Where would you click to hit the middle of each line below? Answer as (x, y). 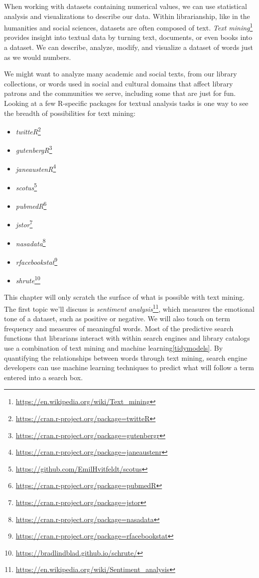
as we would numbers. (38, 57)
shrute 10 (28, 280)
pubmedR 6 (31, 205)
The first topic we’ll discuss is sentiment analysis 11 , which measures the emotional (129, 308)
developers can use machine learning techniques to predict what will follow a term (129, 367)
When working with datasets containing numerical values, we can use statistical (126, 6)
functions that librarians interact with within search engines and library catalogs (127, 338)
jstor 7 (24, 224)
